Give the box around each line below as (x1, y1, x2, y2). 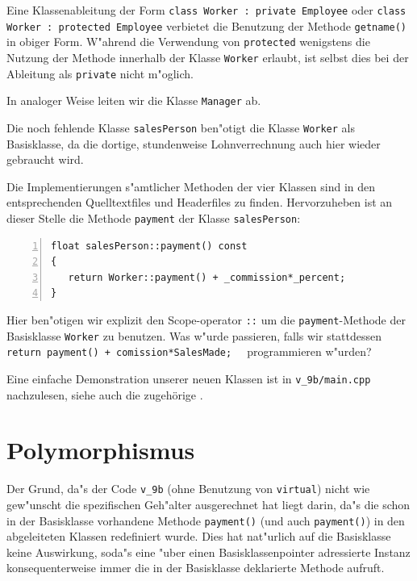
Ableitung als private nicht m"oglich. (6, 65, 194, 82)
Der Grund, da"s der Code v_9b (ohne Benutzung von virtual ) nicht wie (6, 480, 370, 497)
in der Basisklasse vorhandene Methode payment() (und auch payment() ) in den (6, 512, 405, 529)
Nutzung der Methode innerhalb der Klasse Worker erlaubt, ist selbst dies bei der (6, 48, 409, 65)
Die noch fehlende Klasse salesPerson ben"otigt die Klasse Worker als (6, 119, 356, 136)
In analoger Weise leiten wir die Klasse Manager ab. (6, 92, 261, 109)
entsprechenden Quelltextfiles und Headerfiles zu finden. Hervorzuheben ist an (6, 194, 393, 211)
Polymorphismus (6, 433, 195, 466)
